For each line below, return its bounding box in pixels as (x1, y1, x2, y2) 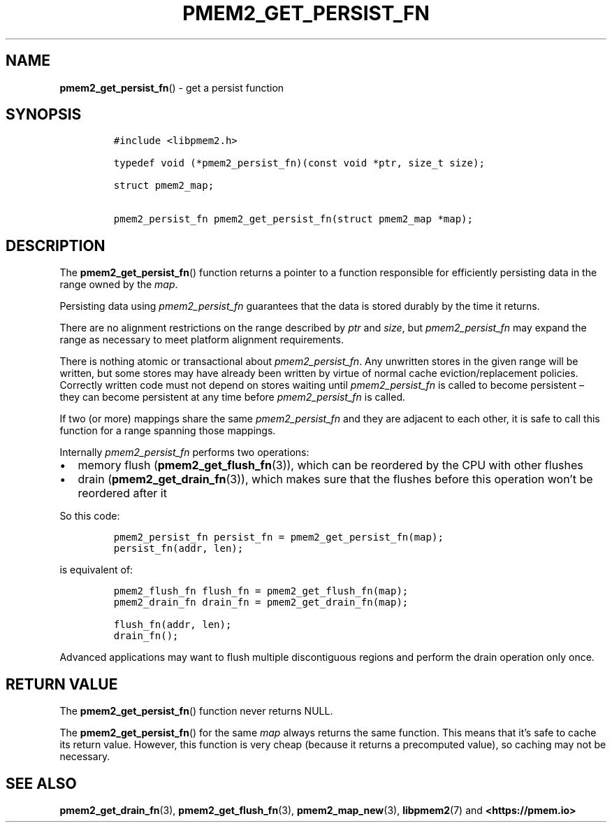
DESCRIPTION (6, 236, 105, 255)
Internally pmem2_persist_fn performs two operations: (59, 446, 309, 459)
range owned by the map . (59, 278, 178, 291)
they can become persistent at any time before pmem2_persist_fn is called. (59, 391, 406, 404)
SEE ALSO (6, 774, 77, 792)
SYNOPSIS (6, 106, 82, 124)
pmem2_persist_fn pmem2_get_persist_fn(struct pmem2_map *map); (113, 213, 473, 225)
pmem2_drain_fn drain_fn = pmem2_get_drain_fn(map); (113, 597, 409, 608)
